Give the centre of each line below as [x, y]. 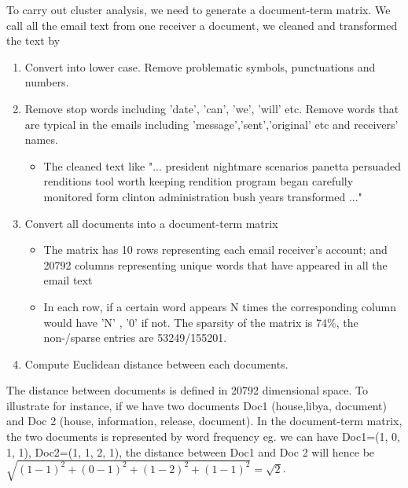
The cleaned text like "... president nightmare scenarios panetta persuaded [222, 165]
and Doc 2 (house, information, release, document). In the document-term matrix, [204, 421]
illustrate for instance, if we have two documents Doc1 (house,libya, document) [197, 405]
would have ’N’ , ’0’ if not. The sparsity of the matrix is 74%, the [201, 322]
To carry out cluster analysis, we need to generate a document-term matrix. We [198, 9]
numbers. [47, 82]
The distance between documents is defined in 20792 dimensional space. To [187, 390]
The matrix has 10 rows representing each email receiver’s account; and [215, 250]
